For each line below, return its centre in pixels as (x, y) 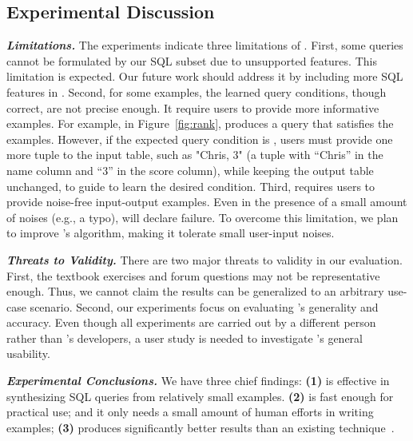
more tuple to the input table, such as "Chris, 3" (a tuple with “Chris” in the (195, 155)
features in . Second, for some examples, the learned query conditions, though (197, 91)
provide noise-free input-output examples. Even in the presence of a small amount (207, 202)
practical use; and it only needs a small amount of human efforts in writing (190, 412)
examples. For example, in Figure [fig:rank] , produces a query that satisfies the (200, 123)
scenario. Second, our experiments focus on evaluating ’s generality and (204, 306)
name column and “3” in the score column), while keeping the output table (190, 170)
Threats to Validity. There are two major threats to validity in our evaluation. (205, 259)
